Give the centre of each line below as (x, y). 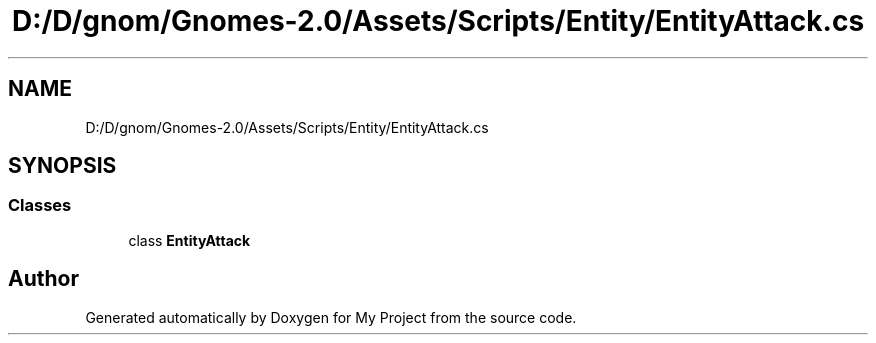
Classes (40, 205)
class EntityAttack (189, 240)
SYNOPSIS (62, 166)
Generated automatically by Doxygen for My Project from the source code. (331, 317)
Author (43, 279)
